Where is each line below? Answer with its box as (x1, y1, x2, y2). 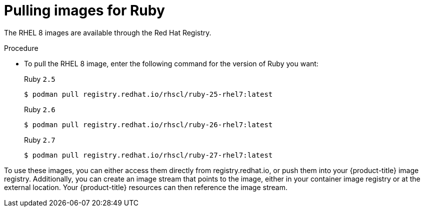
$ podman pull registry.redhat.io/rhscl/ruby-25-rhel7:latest (24, 90, 273, 98)
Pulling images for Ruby (4, 2, 165, 19)
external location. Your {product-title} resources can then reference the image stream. (4, 183, 287, 192)
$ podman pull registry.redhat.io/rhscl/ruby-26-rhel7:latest (24, 120, 273, 129)
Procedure (4, 43, 38, 52)
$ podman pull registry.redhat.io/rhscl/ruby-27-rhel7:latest (24, 151, 273, 159)
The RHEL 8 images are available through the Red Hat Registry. (4, 28, 211, 37)
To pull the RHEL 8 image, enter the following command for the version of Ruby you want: (24, 59, 318, 68)
